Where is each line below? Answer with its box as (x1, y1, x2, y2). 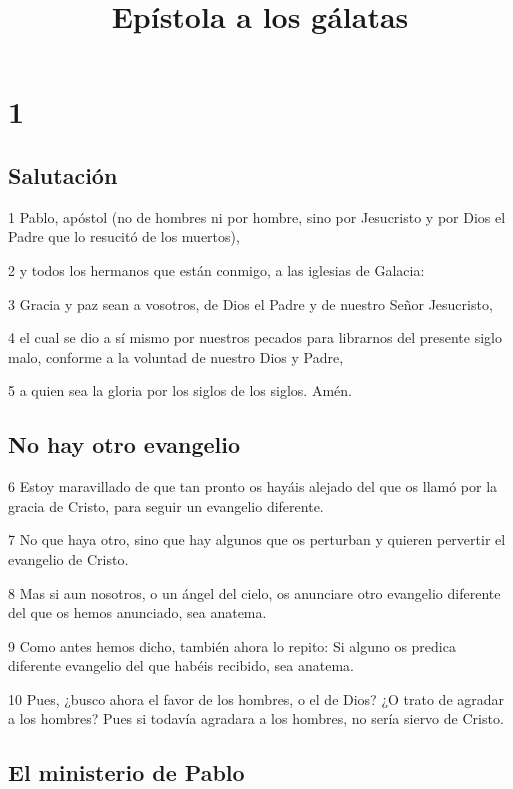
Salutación (8, 159, 118, 190)
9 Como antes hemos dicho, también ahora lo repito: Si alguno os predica (8, 635, 456, 656)
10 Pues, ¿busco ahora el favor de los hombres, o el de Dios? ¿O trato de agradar (8, 688, 505, 709)
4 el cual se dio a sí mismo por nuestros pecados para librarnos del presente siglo (8, 327, 502, 348)
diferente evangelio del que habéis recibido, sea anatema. (8, 655, 354, 676)
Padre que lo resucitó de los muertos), (8, 226, 240, 247)
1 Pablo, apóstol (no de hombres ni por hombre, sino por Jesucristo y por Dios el (8, 206, 506, 227)
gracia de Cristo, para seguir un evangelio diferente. (8, 495, 324, 516)
